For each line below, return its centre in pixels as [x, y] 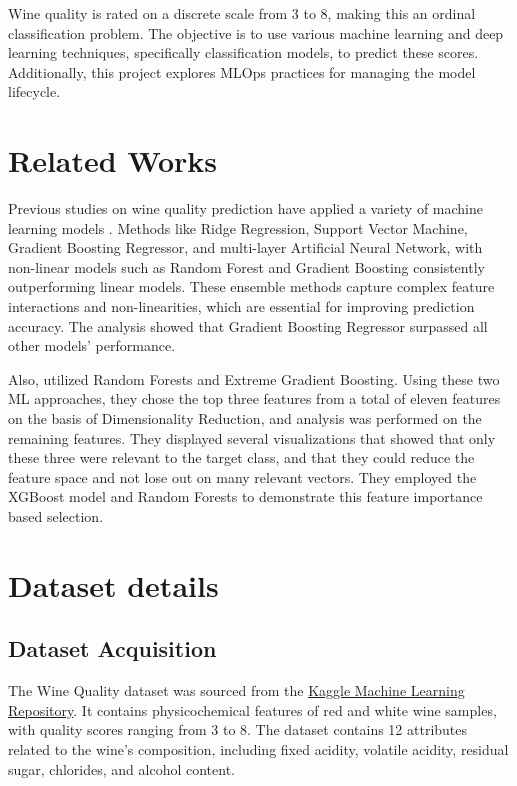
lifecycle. [34, 91]
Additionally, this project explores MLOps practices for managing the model [242, 71]
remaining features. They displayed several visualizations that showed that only [252, 437]
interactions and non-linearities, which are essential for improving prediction [241, 306]
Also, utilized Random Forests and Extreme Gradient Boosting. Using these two [254, 378]
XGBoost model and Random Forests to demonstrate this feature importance [245, 496]
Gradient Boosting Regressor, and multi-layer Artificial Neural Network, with [245, 247]
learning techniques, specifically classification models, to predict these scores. [243, 52]
